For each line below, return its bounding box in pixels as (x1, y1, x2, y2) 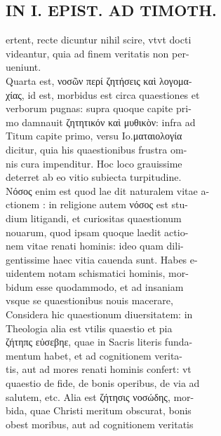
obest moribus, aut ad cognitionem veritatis (6, 416, 194, 431)
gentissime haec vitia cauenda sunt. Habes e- (6, 252, 198, 266)
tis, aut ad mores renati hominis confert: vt (6, 362, 192, 376)
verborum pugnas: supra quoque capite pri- (6, 101, 192, 116)
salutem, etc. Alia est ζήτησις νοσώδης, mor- (6, 389, 194, 404)
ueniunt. (6, 60, 41, 74)
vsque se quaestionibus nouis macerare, (6, 293, 173, 308)
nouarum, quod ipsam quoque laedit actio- (6, 224, 189, 239)
